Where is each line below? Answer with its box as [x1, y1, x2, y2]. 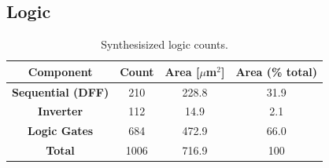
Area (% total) [235, 63, 317, 79]
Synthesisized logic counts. [101, 36, 228, 53]
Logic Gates [27, 122, 94, 139]
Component [28, 63, 93, 79]
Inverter [38, 103, 83, 119]
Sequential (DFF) [12, 83, 109, 100]
